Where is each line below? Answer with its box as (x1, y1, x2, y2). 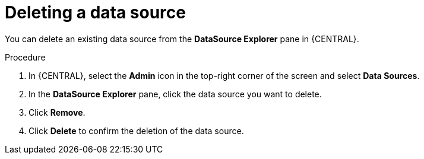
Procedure (5, 52, 46, 62)
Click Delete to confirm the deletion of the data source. (29, 125, 244, 136)
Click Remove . (29, 107, 86, 117)
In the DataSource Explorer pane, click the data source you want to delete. (29, 88, 322, 99)
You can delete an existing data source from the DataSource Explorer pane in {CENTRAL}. (5, 33, 359, 44)
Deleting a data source (5, 2, 186, 23)
